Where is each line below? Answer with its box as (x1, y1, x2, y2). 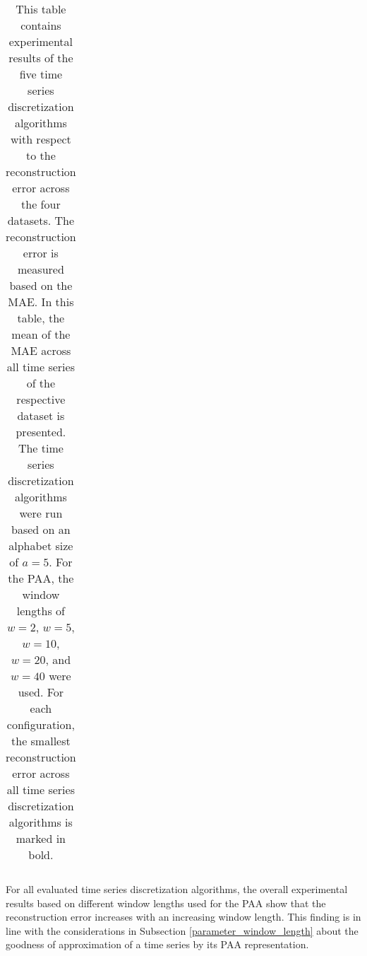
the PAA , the (8, 570, 74, 586)
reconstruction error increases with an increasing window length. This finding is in (6, 909, 361, 924)
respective (16, 391, 66, 407)
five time (19, 66, 63, 82)
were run (19, 505, 63, 521)
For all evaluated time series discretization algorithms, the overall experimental (6, 882, 348, 896)
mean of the (11, 326, 71, 342)
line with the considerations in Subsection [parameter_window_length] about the (6, 923, 359, 938)
